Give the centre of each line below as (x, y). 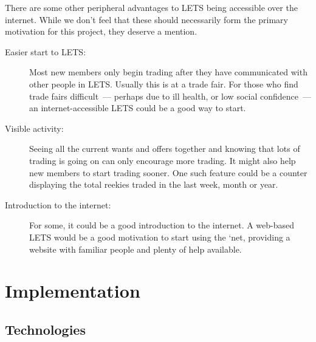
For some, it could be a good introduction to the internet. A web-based (162, 225)
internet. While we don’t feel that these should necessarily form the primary (147, 19)
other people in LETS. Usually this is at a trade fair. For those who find (164, 84)
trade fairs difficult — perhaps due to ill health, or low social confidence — (170, 96)
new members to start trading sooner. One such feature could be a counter (168, 172)
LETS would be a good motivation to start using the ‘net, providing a (160, 237)
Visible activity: (34, 128)
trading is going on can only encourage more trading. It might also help (163, 160)
